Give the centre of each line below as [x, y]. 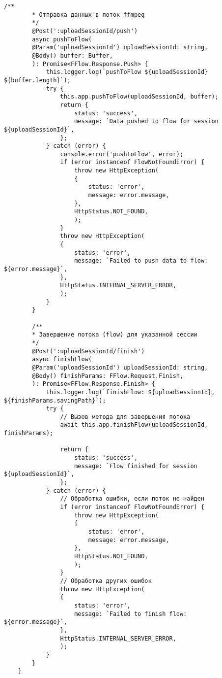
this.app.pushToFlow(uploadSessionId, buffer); [139, 97]
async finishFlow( [62, 359]
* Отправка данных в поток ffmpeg [88, 15]
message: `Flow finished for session [136, 466]
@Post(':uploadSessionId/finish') [88, 351]
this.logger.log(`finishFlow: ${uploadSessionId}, [130, 392]
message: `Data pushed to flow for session [146, 121]
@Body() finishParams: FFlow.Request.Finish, [108, 376]
